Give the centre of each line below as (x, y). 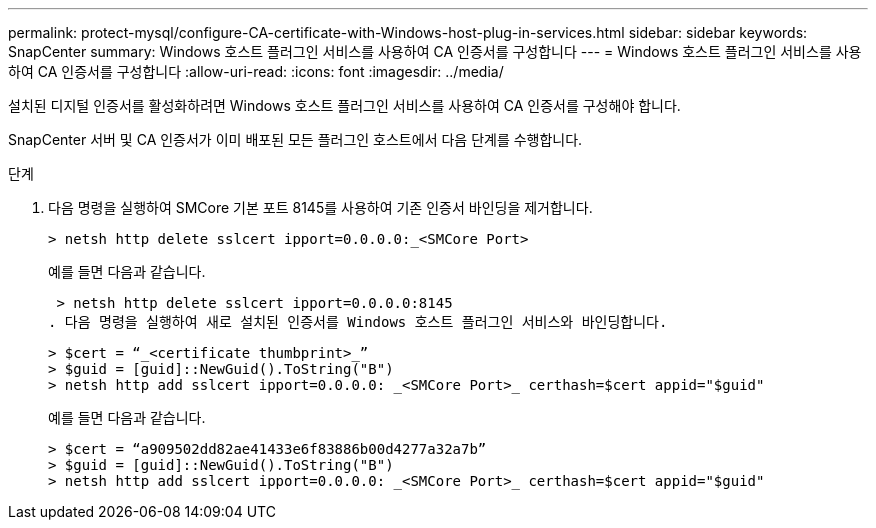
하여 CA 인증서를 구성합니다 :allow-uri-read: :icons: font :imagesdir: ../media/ (256, 71)
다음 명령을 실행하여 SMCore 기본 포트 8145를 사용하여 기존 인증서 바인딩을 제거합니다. (320, 207)
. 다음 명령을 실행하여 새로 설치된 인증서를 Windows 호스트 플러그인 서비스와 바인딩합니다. (358, 322)
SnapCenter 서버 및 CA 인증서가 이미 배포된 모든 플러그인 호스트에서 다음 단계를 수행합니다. (295, 139)
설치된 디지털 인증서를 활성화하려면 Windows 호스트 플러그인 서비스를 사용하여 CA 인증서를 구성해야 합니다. (344, 105)
